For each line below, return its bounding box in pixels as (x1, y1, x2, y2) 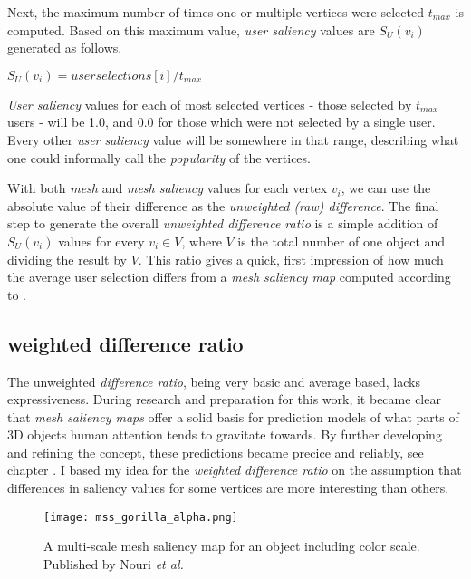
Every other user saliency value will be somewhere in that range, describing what (7, 130, 459, 149)
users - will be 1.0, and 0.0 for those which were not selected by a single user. (7, 112, 436, 131)
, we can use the (341, 179, 431, 198)
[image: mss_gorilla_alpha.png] (43, 510, 238, 524)
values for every (58, 231, 145, 250)
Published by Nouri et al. (43, 554, 184, 573)
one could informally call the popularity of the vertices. (7, 148, 311, 167)
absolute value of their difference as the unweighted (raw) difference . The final (7, 196, 439, 215)
